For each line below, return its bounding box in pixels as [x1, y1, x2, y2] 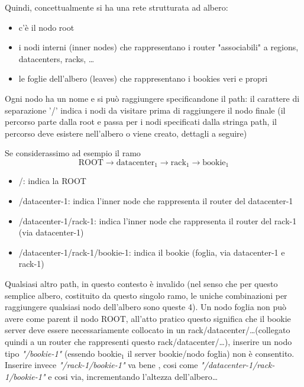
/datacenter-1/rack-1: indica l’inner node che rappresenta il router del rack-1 [18, 214, 297, 227]
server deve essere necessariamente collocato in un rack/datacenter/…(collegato [5, 324, 290, 336]
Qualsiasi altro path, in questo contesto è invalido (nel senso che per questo [5, 277, 278, 289]
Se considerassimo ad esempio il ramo [5, 147, 141, 159]
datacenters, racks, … [18, 52, 95, 64]
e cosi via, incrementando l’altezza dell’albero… [48, 370, 218, 382]
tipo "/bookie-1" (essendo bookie [5, 347, 122, 359]
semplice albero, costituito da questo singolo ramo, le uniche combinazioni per [5, 289, 287, 301]
